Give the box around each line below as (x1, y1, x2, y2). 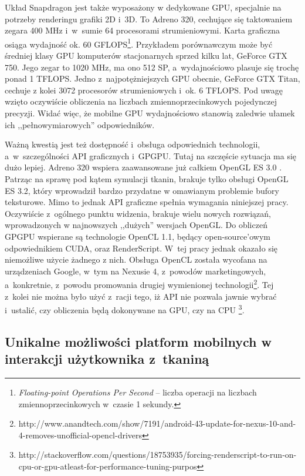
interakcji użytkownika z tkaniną (5, 350, 209, 368)
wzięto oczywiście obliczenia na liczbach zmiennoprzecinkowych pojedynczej (5, 95, 277, 108)
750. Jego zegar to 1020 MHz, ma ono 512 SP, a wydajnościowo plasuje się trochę (5, 61, 299, 73)
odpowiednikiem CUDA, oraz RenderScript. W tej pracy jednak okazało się (5, 242, 278, 254)
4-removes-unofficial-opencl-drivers (18, 428, 143, 441)
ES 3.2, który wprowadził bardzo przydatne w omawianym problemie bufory (5, 184, 279, 196)
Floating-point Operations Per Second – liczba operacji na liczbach (18, 386, 257, 398)
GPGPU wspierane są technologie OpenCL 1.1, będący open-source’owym (5, 230, 270, 242)
